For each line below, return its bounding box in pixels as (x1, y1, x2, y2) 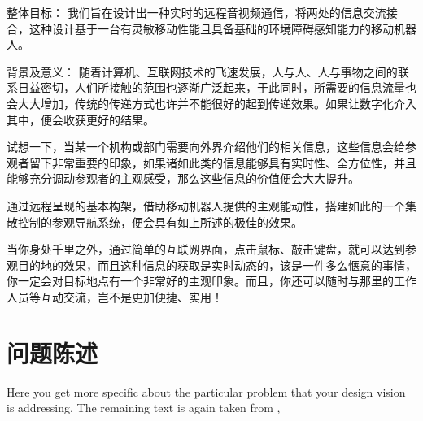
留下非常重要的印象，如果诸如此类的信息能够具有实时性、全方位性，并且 (28, 154, 416, 171)
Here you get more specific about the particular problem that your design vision (7, 383, 406, 400)
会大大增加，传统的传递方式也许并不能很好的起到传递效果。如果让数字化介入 (7, 94, 416, 111)
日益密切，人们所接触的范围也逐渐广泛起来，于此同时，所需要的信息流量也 (17, 79, 416, 96)
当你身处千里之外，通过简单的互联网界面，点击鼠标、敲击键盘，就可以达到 (7, 241, 405, 258)
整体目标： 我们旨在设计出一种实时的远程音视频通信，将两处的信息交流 (7, 4, 386, 20)
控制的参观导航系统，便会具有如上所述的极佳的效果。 (17, 213, 303, 230)
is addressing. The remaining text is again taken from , (7, 399, 281, 416)
